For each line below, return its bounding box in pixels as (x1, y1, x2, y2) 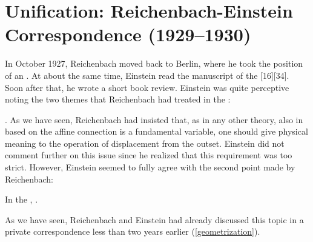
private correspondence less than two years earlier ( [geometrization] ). (5, 225, 260, 238)
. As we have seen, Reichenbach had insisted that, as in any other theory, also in (5, 113, 303, 126)
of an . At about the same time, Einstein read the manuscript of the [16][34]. (5, 69, 289, 81)
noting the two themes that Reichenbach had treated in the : (5, 93, 231, 106)
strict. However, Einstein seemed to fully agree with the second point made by (5, 161, 295, 173)
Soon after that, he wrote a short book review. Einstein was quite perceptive (5, 81, 289, 93)
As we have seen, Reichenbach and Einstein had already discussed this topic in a (5, 213, 304, 226)
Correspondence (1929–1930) (5, 22, 251, 47)
